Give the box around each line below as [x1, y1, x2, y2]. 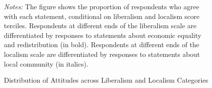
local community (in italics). [4, 58, 88, 69]
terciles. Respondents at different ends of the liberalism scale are [4, 20, 197, 31]
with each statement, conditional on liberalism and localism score [4, 11, 200, 21]
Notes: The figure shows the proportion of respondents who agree [4, 1, 199, 11]
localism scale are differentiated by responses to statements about [4, 49, 200, 59]
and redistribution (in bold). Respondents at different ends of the [4, 39, 199, 50]
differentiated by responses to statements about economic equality [4, 30, 202, 40]
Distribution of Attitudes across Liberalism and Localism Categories [4, 75, 209, 85]
